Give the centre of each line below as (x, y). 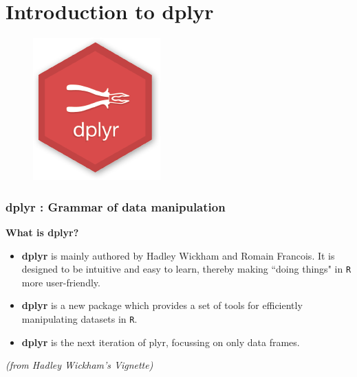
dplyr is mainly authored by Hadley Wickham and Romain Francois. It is (178, 255)
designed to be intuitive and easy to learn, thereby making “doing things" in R (186, 269)
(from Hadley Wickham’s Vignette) (79, 365)
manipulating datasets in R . (79, 318)
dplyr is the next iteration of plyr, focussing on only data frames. (161, 342)
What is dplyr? (42, 232)
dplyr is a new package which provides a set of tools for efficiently (162, 305)
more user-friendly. (61, 282)
